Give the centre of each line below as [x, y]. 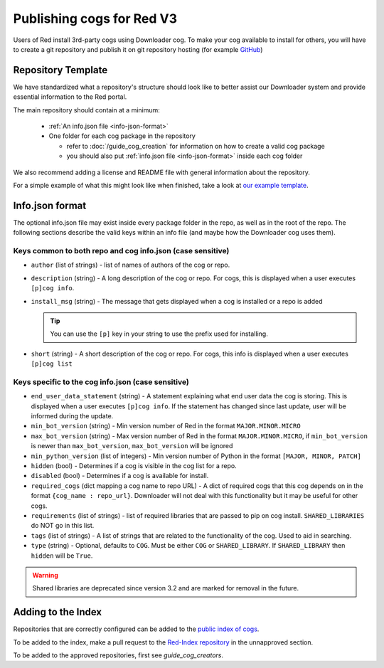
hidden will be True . [62, 556]
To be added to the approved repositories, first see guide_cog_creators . [118, 655]
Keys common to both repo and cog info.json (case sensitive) [121, 251]
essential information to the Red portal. [70, 97]
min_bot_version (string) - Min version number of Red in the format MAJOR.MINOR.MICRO [166, 426]
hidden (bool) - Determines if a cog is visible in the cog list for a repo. [134, 466]
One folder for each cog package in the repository [122, 136]
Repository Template [60, 70]
